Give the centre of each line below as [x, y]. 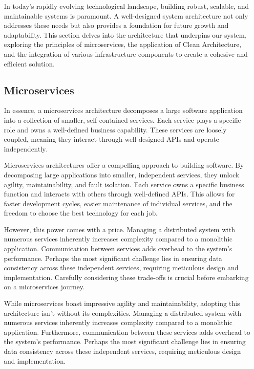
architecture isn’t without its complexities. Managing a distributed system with [123, 313]
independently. [26, 148]
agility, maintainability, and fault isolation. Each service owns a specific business [124, 184]
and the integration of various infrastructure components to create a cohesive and [126, 54]
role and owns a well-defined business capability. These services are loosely [115, 129]
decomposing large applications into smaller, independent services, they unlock [122, 174]
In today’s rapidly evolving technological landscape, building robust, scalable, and [127, 6]
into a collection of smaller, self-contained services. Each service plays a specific [123, 119]
